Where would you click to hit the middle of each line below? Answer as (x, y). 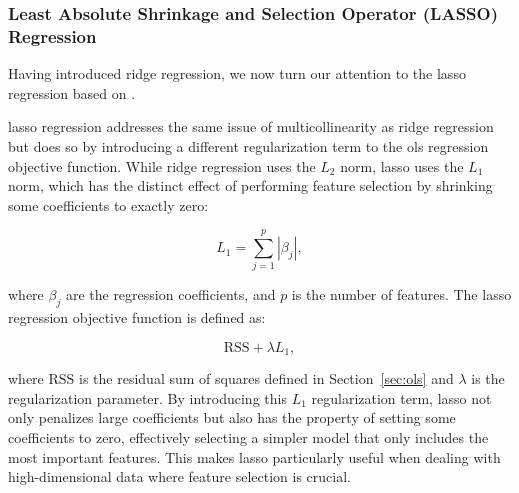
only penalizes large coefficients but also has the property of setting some (232, 417)
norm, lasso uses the (402, 165)
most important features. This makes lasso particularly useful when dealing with (254, 456)
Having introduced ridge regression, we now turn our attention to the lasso (237, 73)
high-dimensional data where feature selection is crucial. (179, 476)
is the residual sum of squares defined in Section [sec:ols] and (266, 378)
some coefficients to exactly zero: (108, 204)
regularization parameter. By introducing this (147, 397)
